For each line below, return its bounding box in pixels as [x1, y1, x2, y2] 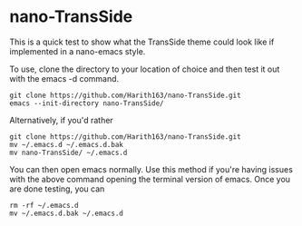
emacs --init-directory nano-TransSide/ [9, 98, 165, 108]
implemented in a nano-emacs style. [9, 45, 146, 56]
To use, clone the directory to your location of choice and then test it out [9, 64, 280, 74]
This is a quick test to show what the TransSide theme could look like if [9, 36, 275, 47]
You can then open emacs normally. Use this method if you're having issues [9, 163, 293, 174]
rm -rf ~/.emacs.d [9, 201, 79, 210]
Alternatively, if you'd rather [9, 114, 113, 125]
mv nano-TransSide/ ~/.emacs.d [9, 148, 128, 157]
